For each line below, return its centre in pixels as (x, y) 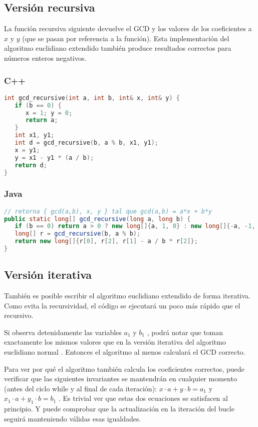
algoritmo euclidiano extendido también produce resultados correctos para (118, 48)
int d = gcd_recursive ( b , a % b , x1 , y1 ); (86, 143)
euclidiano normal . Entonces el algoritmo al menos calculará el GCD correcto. (125, 352)
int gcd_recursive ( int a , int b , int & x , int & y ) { (92, 98)
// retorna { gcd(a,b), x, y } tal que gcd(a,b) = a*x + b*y (108, 211)
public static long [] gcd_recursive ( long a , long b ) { (97, 219)
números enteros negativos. (45, 58)
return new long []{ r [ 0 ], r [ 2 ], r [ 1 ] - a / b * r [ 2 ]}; (106, 241)
